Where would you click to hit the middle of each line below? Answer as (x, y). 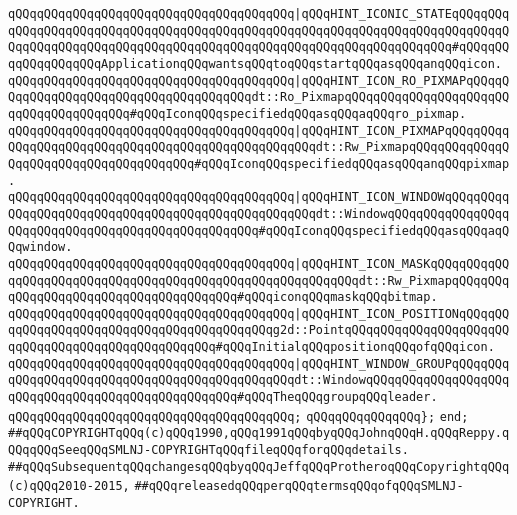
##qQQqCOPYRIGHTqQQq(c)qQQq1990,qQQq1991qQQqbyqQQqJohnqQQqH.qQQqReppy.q (259, 433)
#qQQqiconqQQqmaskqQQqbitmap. (337, 297)
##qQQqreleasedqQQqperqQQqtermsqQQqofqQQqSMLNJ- (299, 486)
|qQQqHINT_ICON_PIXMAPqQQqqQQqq (402, 130)
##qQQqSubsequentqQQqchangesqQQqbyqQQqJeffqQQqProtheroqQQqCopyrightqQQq (259, 466)
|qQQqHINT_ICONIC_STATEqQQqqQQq (402, 14)
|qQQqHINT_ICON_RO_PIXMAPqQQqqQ (402, 80)
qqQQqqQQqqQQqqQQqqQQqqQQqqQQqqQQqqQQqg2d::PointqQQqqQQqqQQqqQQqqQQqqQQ (259, 330)
